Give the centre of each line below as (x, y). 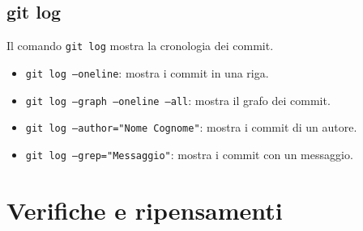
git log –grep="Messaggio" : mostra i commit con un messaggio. (189, 154)
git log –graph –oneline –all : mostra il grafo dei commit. (178, 100)
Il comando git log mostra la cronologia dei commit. (140, 46)
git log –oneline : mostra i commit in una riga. (147, 72)
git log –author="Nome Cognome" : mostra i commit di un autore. (191, 127)
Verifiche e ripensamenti (145, 210)
